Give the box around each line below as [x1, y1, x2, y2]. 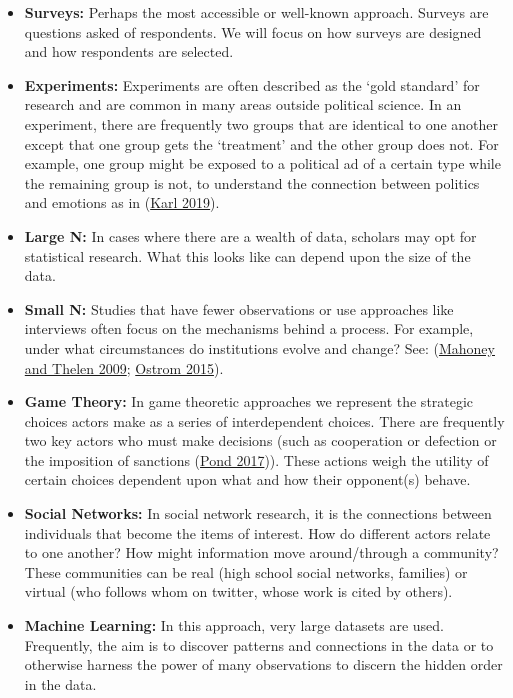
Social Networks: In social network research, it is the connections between [24, 503, 492, 524]
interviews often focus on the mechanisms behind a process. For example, [24, 318, 474, 339]
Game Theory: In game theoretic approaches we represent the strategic [24, 391, 474, 412]
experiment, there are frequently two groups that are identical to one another [24, 113, 499, 134]
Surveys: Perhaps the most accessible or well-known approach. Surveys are [24, 2, 489, 22]
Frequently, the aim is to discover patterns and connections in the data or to [24, 634, 494, 655]
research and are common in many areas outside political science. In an [24, 94, 462, 115]
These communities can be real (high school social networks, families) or [24, 561, 468, 582]
